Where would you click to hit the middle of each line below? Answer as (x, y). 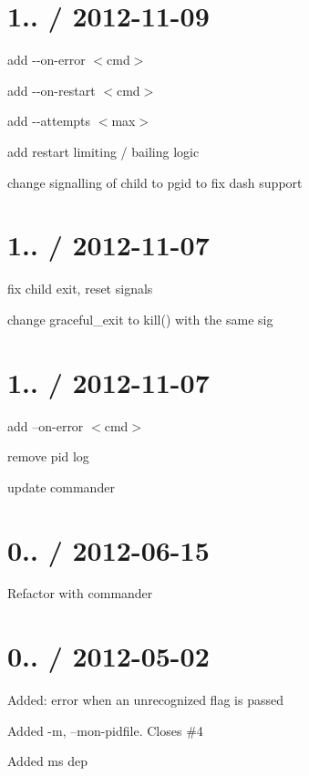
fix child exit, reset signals (80, 289)
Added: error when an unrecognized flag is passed (145, 700)
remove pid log (48, 456)
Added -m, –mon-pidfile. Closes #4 (105, 730)
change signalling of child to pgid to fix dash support (155, 182)
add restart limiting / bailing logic (103, 151)
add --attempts (49, 121)
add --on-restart (51, 90)
